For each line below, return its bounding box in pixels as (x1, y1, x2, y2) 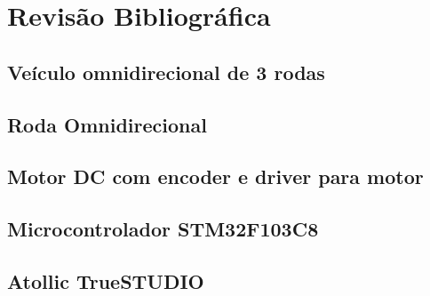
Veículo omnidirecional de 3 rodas (7, 58, 325, 85)
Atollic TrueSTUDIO (7, 267, 204, 294)
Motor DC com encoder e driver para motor (7, 163, 424, 190)
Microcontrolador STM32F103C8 (7, 215, 319, 243)
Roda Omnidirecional (7, 110, 207, 138)
